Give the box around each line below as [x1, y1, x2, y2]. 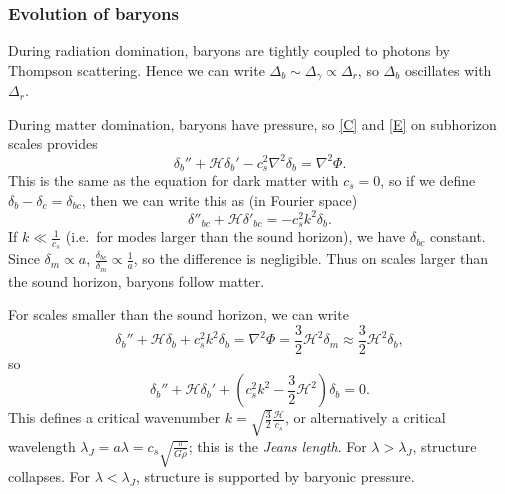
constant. [430, 226, 486, 247]
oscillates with [404, 59, 492, 80]
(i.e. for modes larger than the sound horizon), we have [65, 226, 406, 247]
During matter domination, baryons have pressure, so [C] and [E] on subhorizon [8, 113, 497, 134]
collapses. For [8, 465, 91, 486]
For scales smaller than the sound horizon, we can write [8, 304, 349, 325]
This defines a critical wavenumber [8, 407, 221, 428]
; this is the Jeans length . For [188, 435, 367, 456]
